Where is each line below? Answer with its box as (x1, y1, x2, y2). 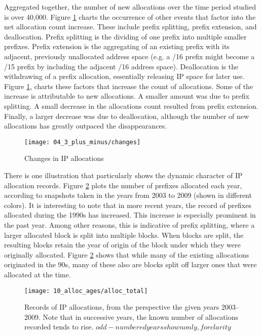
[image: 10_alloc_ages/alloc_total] (24, 287, 148, 295)
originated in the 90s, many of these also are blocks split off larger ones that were (4, 259, 257, 270)
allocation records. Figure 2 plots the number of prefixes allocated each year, (4, 180, 242, 190)
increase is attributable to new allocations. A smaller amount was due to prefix (4, 91, 249, 101)
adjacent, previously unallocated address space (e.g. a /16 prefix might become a (4, 51, 255, 61)
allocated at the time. (4, 269, 71, 279)
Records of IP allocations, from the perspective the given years (24, 302, 219, 312)
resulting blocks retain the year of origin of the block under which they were (4, 239, 241, 250)
